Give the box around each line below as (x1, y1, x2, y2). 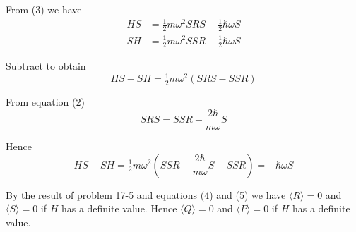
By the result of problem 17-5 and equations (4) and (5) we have (6, 187, 286, 202)
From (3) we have (6, 2, 82, 16)
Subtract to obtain (6, 59, 86, 73)
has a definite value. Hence (61, 201, 177, 216)
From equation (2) (6, 94, 85, 109)
